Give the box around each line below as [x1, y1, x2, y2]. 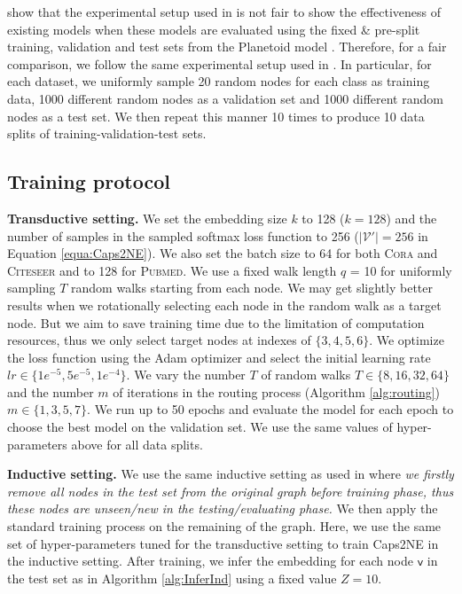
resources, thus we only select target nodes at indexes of [7, 331, 311, 349]
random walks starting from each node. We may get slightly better [71, 278, 433, 297]
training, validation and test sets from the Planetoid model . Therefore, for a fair [7, 37, 447, 56]
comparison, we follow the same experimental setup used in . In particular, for [7, 54, 432, 73]
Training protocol [7, 168, 170, 195]
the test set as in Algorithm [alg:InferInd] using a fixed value [7, 568, 337, 587]
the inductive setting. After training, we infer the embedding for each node [7, 551, 413, 570]
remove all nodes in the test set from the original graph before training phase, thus [7, 481, 454, 500]
